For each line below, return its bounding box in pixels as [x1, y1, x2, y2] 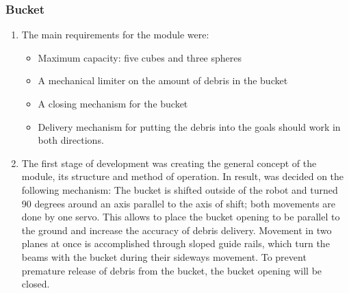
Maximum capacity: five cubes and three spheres [38, 50, 242, 64]
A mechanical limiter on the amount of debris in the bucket [38, 73, 288, 88]
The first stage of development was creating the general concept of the [21, 155, 317, 170]
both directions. [38, 133, 104, 147]
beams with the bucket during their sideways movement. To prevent [21, 249, 307, 264]
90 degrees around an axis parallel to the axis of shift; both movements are [21, 196, 336, 210]
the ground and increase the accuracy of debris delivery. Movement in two [21, 222, 332, 237]
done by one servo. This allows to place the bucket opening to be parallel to [21, 209, 340, 224]
